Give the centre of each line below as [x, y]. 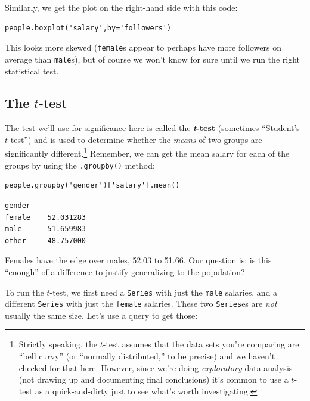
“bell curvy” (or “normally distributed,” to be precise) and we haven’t [147, 356]
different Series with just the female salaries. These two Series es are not [141, 304]
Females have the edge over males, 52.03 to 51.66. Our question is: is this [138, 260]
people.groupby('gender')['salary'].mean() [92, 186]
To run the [24, 292]
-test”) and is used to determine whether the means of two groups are [135, 139]
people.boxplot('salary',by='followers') [88, 28]
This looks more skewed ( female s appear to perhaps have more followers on [143, 47]
